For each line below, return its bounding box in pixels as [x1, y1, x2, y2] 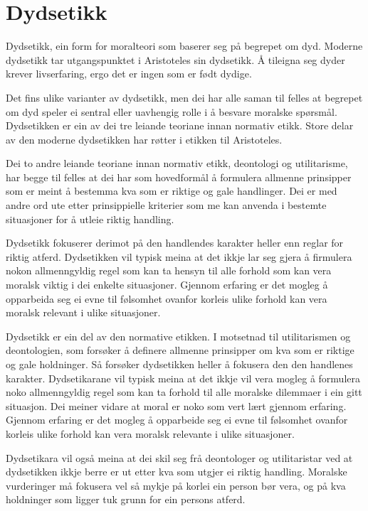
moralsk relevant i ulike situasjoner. [6, 305, 161, 320]
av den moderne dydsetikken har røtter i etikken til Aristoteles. [6, 131, 283, 146]
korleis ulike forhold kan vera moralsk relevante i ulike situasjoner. [6, 426, 295, 441]
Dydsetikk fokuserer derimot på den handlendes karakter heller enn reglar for [6, 235, 344, 250]
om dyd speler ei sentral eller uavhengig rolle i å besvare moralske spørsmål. [6, 104, 337, 119]
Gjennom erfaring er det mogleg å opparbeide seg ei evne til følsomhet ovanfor [6, 412, 348, 427]
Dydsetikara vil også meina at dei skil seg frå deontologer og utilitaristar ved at [6, 450, 353, 465]
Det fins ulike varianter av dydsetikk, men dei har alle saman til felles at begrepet [6, 90, 363, 104]
